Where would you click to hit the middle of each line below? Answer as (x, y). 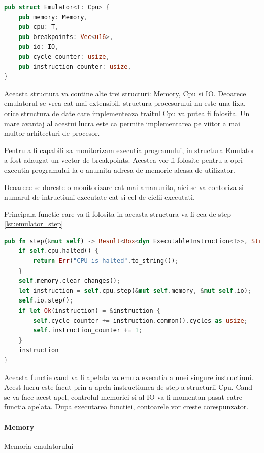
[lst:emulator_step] (34, 224)
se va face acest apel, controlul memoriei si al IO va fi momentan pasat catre (123, 397)
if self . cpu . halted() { (59, 251)
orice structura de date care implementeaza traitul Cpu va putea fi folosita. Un (127, 113)
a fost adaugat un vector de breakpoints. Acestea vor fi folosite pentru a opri (123, 160)
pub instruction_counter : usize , (75, 67)
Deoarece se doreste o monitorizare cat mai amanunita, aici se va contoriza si (124, 187)
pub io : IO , (39, 47)
